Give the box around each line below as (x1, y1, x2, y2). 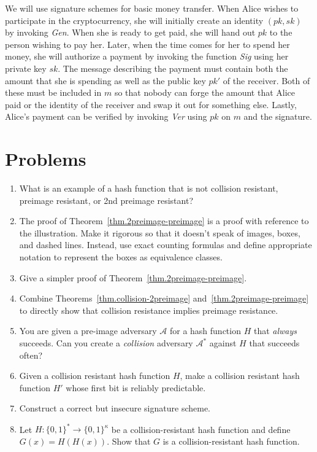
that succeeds (249, 337, 300, 349)
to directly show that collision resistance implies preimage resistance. (19, 303, 278, 316)
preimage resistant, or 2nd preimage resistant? (19, 193, 194, 206)
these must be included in (5, 86, 102, 99)
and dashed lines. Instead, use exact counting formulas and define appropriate (19, 238, 312, 251)
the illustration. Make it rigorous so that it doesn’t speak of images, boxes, (19, 226, 300, 239)
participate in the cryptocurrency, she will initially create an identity (5, 14, 264, 26)
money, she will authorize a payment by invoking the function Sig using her (5, 50, 289, 63)
